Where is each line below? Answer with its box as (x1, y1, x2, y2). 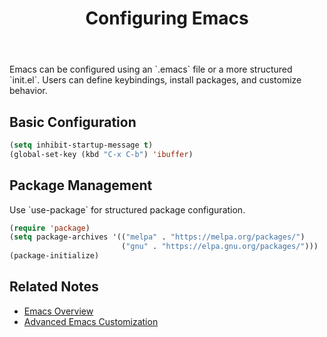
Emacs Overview (23, 305, 94, 317)
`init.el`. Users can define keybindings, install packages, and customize (9, 74, 302, 86)
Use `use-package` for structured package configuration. (9, 203, 246, 216)
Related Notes (9, 278, 99, 296)
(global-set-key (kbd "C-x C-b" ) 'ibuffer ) (9, 149, 194, 159)
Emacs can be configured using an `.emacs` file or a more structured (9, 63, 293, 76)
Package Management (9, 177, 153, 194)
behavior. (9, 85, 48, 97)
